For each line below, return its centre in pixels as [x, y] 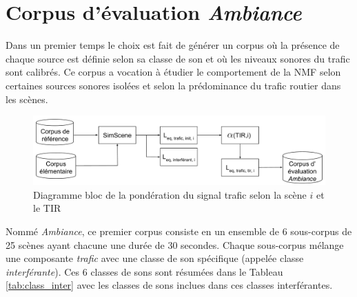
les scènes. [27, 99]
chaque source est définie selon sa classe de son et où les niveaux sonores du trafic [178, 58]
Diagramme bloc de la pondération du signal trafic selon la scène [170, 194]
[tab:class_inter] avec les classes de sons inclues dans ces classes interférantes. [169, 285]
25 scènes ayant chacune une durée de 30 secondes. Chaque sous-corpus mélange [175, 244]
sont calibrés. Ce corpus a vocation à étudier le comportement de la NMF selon [173, 72]
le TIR [47, 208]
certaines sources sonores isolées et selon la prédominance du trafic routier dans [173, 85]
